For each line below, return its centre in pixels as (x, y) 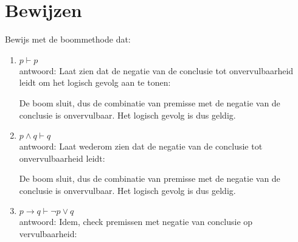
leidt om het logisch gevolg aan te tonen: (95, 82)
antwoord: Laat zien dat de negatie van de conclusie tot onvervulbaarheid (156, 70)
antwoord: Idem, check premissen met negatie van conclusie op (136, 222)
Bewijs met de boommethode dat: (68, 39)
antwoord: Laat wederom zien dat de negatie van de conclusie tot (141, 146)
